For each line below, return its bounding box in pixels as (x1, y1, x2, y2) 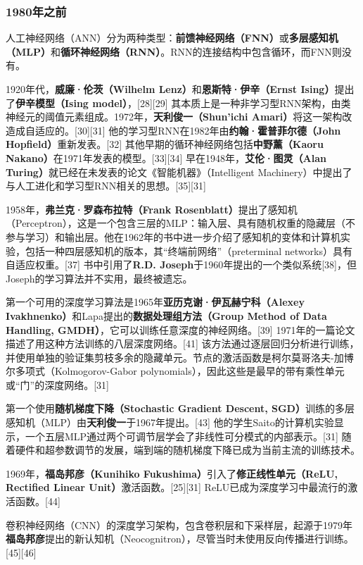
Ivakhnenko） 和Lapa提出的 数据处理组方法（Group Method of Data (6, 308, 327, 323)
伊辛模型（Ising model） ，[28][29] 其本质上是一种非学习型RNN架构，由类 (15, 95, 351, 110)
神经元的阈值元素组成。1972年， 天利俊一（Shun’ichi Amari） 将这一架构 (6, 109, 343, 124)
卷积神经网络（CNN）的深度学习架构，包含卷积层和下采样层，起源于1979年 (6, 517, 353, 532)
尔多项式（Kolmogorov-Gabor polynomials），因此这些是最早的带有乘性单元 (6, 364, 345, 378)
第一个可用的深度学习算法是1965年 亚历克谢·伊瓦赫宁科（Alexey (6, 294, 305, 309)
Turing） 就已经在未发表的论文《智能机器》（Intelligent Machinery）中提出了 (6, 164, 352, 179)
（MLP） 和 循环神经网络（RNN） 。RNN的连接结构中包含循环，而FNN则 (6, 44, 342, 58)
